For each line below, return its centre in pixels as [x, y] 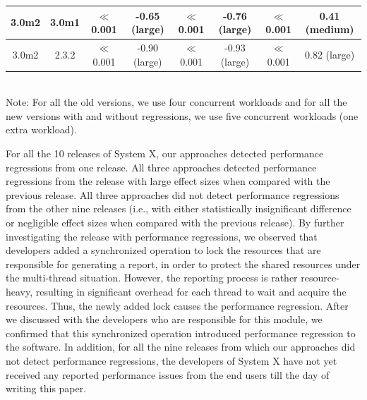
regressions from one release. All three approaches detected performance [161, 167]
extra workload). [41, 129]
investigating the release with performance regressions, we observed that [162, 236]
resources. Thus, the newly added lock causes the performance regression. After [177, 305]
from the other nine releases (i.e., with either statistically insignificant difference [179, 208]
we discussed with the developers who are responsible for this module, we [164, 319]
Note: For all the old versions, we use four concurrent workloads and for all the [176, 102]
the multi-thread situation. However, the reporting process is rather [152, 278]
